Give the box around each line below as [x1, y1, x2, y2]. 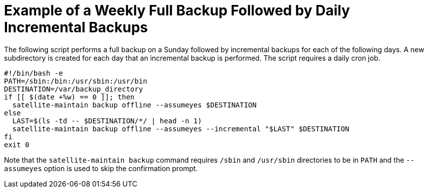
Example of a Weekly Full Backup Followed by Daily [4, 2, 350, 19]
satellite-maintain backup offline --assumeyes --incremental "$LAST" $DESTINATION [12, 124, 350, 133]
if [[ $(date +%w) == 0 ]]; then [4, 93, 135, 101]
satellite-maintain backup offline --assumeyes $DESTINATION [12, 100, 257, 109]
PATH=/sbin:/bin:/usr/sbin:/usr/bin [4, 77, 147, 85]
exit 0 [4, 140, 29, 149]
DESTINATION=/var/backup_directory [4, 85, 143, 93]
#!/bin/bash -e [4, 69, 63, 77]
